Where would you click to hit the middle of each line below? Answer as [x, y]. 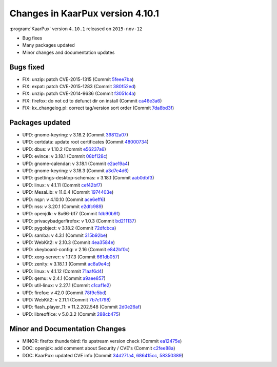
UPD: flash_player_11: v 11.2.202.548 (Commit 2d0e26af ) [82, 307]
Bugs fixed [27, 67]
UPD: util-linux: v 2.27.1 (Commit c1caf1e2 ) [67, 286]
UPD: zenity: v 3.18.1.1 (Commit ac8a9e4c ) [66, 264]
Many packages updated [49, 45]
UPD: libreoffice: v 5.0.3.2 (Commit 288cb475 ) [71, 314]
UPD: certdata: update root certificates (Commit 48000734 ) [85, 142]
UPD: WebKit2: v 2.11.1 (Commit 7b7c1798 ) [67, 300]
